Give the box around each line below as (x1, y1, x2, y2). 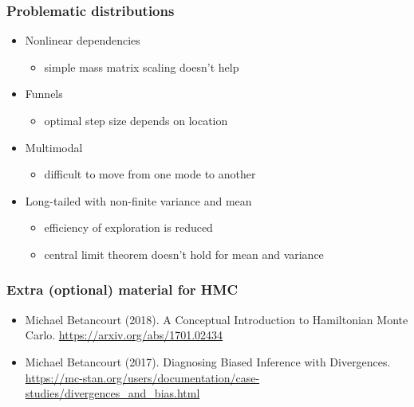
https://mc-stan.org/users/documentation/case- (25, 369, 260, 385)
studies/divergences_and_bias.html (25, 385, 200, 401)
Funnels (25, 85, 63, 102)
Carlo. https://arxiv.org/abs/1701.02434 (25, 327, 223, 343)
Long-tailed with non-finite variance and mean (25, 192, 252, 209)
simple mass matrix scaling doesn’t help (44, 58, 239, 75)
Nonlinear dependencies (25, 32, 140, 49)
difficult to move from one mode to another (44, 166, 256, 182)
